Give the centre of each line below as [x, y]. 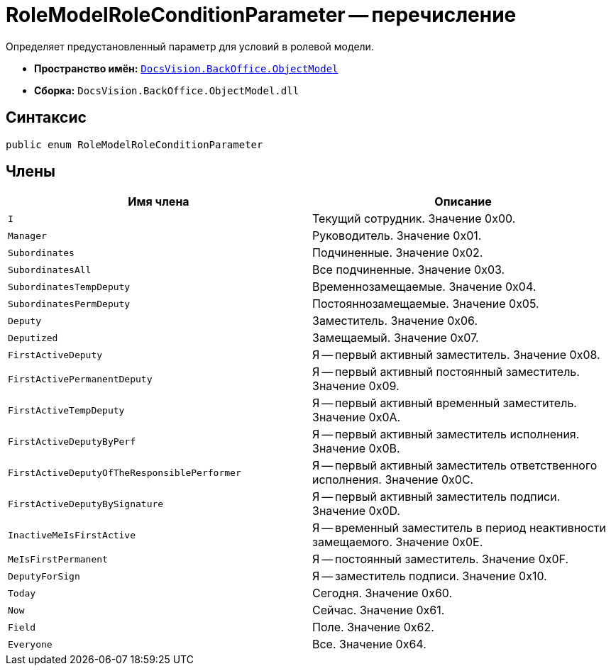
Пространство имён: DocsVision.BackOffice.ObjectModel [186, 68]
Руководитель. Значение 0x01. [397, 236]
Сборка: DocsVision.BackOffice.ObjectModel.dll [167, 90]
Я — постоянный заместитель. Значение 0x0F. [441, 559]
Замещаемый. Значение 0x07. [396, 338]
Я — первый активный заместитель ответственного [455, 466]
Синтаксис [46, 118]
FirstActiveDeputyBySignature [86, 504]
